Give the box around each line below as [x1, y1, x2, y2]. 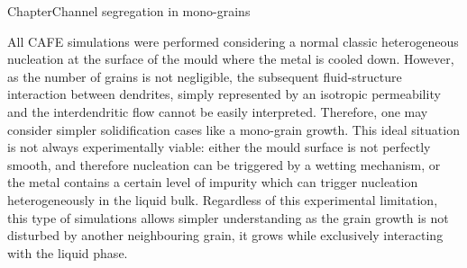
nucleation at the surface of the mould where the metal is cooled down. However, [7, 49, 454, 68]
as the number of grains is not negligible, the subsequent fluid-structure [7, 67, 402, 85]
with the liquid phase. [7, 243, 128, 262]
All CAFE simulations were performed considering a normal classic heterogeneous [7, 31, 459, 50]
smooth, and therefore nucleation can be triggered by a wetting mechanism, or [7, 155, 441, 174]
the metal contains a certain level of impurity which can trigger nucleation [7, 173, 418, 192]
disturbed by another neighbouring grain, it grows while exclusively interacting [7, 226, 444, 245]
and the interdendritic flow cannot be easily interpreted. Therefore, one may [7, 102, 428, 121]
